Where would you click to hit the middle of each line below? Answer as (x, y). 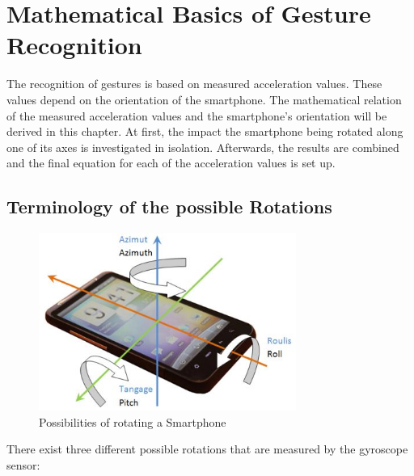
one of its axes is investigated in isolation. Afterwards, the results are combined (203, 147)
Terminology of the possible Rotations (169, 206)
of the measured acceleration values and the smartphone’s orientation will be (197, 115)
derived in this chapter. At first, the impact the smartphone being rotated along (205, 131)
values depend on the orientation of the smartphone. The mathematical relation (204, 99)
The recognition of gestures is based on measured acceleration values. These (194, 84)
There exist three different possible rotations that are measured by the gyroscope (207, 449)
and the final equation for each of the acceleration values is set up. (171, 163)
